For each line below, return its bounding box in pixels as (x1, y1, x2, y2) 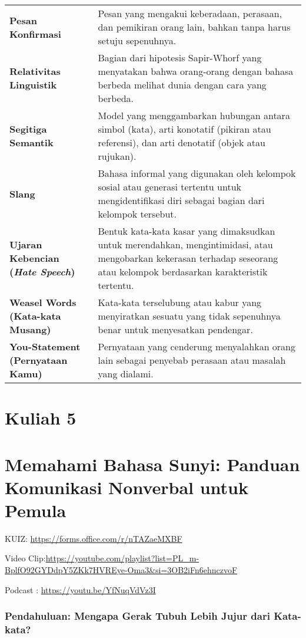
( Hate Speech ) (9, 265, 75, 278)
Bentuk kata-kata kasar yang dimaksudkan (98, 224, 275, 238)
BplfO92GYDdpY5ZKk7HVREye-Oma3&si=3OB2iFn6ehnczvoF (5, 564, 238, 576)
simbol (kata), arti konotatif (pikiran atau (98, 122, 271, 136)
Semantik (9, 136, 54, 149)
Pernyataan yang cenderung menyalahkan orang (98, 340, 296, 353)
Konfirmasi (9, 27, 61, 41)
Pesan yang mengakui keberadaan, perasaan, (98, 6, 282, 20)
